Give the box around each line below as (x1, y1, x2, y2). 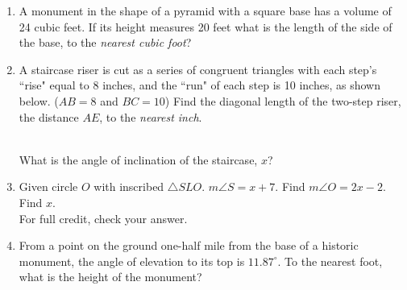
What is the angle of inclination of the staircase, (19, 151, 258, 168)
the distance (19, 108, 79, 125)
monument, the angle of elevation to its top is (19, 252, 245, 269)
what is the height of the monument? (19, 268, 202, 285)
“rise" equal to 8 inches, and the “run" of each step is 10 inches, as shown (19, 77, 380, 93)
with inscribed (93, 178, 164, 195)
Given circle (19, 178, 78, 195)
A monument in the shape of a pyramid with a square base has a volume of (19, 2, 392, 19)
